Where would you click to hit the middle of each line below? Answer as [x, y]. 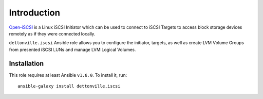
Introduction [35, 13]
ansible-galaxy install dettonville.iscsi [69, 86]
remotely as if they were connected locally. [52, 33]
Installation [26, 63]
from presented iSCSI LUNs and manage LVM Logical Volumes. [73, 49]
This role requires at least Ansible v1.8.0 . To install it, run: [68, 75]
